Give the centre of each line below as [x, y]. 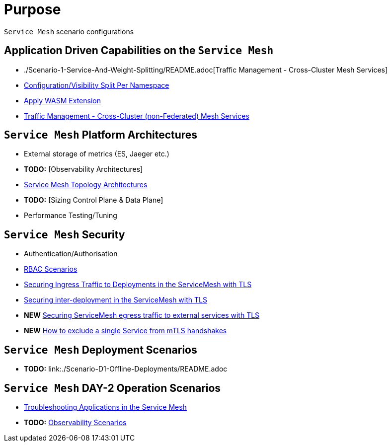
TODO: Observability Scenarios [75, 422]
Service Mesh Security [65, 234]
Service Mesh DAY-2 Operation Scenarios [113, 388]
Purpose [33, 9]
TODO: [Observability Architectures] [83, 169]
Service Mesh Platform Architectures [101, 135]
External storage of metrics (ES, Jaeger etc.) [97, 154]
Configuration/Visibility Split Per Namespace [97, 85]
